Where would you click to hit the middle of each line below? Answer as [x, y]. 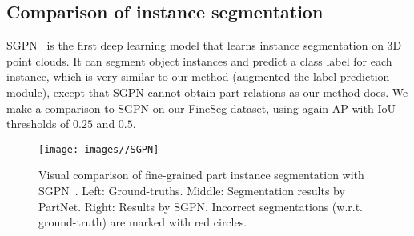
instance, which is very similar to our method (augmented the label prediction [198, 76]
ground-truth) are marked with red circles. [143, 222]
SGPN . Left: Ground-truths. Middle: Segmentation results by [192, 191]
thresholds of [38, 124]
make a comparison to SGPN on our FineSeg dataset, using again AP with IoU [201, 108]
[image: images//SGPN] [99, 149]
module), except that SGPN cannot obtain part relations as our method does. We [207, 92]
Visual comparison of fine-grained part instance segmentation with [201, 175]
